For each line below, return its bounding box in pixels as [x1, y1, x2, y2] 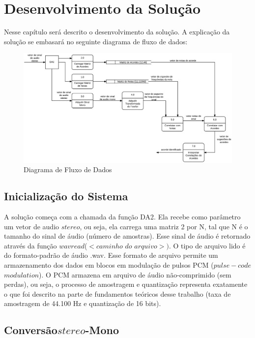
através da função [4, 240, 57, 250]
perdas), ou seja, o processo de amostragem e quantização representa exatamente [4, 279, 248, 289]
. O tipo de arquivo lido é [169, 240, 246, 250]
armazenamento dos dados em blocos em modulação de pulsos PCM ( [4, 260, 214, 270]
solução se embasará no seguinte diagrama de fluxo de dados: [4, 36, 188, 46]
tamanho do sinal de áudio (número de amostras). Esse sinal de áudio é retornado [4, 231, 251, 241]
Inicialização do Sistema [4, 188, 128, 204]
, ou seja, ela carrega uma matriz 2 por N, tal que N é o [80, 221, 248, 231]
